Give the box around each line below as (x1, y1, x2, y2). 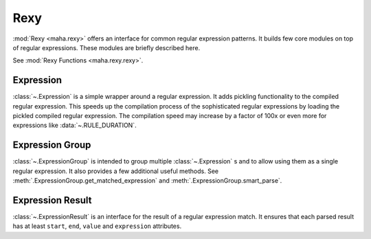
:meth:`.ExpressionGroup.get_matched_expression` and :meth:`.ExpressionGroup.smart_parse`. (12, 177, 282, 185)
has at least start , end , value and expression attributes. (12, 222, 182, 230)
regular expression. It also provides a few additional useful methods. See (12, 167, 219, 175)
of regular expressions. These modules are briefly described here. (12, 43, 201, 52)
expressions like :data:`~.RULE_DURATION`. (12, 121, 137, 130)
